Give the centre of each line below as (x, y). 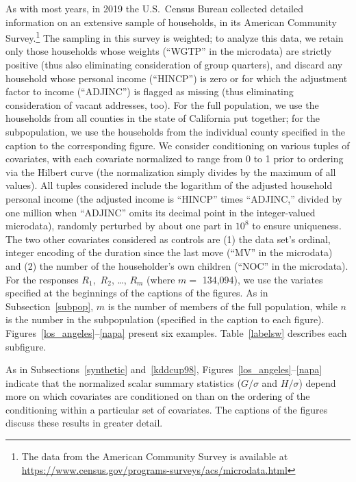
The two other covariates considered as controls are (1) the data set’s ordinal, (168, 239)
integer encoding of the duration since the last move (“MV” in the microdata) (169, 252)
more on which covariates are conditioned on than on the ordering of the (158, 396)
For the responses (42, 279)
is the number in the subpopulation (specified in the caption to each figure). (165, 319)
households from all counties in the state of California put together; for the (163, 118)
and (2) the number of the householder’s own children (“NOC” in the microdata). (177, 265)
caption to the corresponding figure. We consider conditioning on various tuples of (178, 145)
